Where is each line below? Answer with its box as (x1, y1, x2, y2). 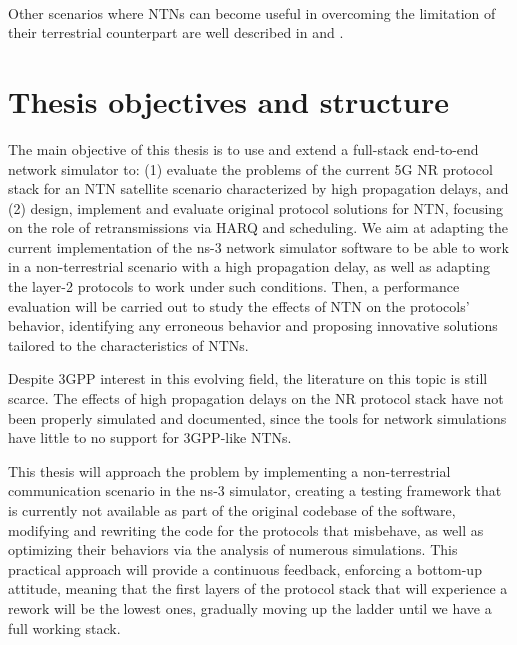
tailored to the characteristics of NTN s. (8, 334, 249, 355)
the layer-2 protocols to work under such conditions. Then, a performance (8, 276, 460, 297)
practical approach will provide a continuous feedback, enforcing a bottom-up (8, 558, 482, 579)
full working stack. (8, 617, 121, 638)
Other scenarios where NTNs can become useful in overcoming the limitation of (8, 2, 496, 23)
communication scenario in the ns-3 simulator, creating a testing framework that (8, 480, 502, 501)
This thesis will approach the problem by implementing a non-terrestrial (8, 460, 451, 481)
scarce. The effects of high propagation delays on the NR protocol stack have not (8, 388, 504, 409)
